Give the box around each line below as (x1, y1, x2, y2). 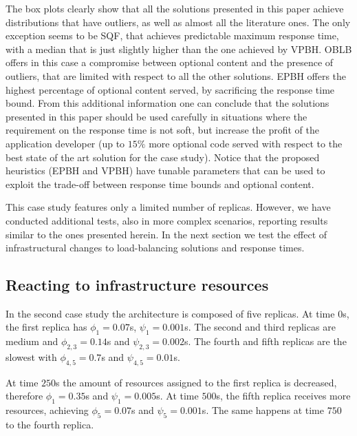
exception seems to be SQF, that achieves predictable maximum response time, (6, 28, 339, 43)
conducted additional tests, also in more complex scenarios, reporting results (6, 213, 328, 227)
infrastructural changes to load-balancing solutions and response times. (6, 240, 305, 255)
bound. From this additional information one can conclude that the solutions (6, 96, 329, 110)
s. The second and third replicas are (184, 320, 336, 334)
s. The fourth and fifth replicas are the (184, 334, 347, 349)
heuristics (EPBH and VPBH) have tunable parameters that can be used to (6, 163, 325, 178)
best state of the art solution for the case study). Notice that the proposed (6, 149, 320, 164)
